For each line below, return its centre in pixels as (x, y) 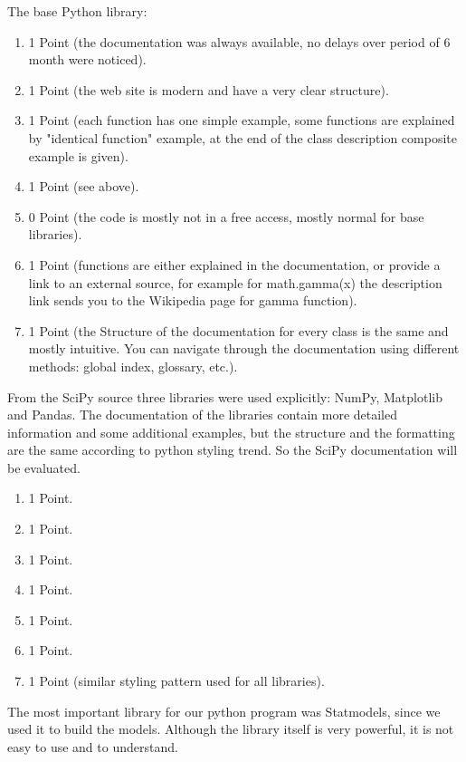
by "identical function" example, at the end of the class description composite (243, 137)
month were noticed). (87, 59)
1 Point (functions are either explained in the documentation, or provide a (234, 264)
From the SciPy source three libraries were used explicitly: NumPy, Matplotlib (225, 396)
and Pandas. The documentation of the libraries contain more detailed (202, 415)
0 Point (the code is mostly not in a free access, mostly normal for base (226, 216)
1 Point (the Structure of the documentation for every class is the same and (238, 330)
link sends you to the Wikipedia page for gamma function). (193, 300)
